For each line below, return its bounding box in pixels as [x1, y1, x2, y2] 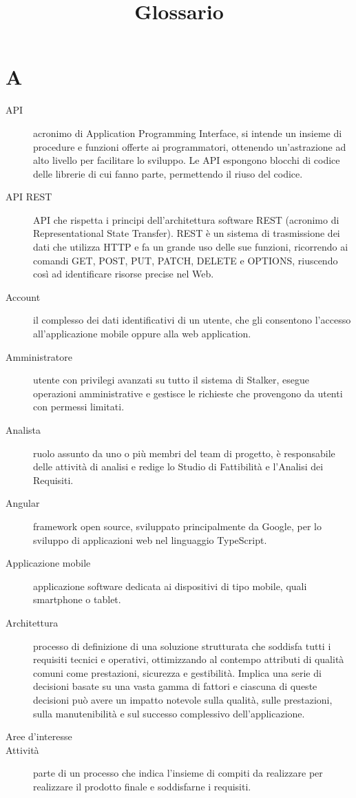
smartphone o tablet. [33, 592, 121, 607]
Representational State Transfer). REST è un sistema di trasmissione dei [33, 226, 340, 240]
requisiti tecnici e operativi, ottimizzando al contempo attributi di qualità [33, 652, 344, 666]
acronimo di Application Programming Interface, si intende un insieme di [33, 125, 342, 140]
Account [6, 289, 41, 304]
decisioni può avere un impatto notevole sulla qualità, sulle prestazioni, [33, 692, 333, 706]
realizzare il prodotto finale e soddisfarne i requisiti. [33, 779, 251, 793]
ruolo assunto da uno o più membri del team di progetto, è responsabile [33, 445, 335, 460]
